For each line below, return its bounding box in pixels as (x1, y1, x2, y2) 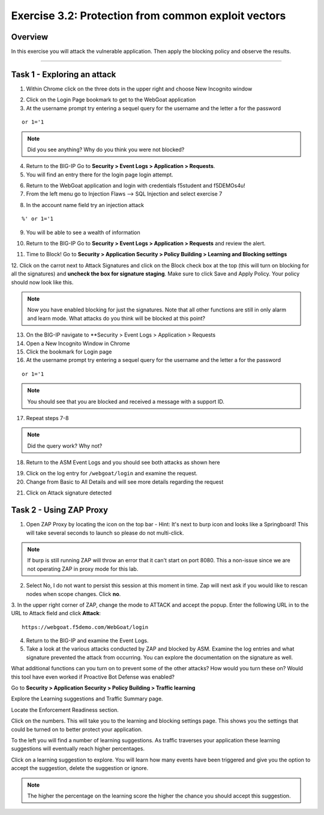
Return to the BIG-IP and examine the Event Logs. (26, 637, 149, 645)
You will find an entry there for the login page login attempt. (26, 171, 173, 178)
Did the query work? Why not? (27, 442, 103, 450)
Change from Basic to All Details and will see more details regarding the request (26, 478, 224, 486)
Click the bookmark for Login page (26, 348, 112, 355)
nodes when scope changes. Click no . (26, 590, 121, 597)
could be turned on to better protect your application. (11, 726, 143, 733)
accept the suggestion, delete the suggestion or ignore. (11, 765, 149, 772)
